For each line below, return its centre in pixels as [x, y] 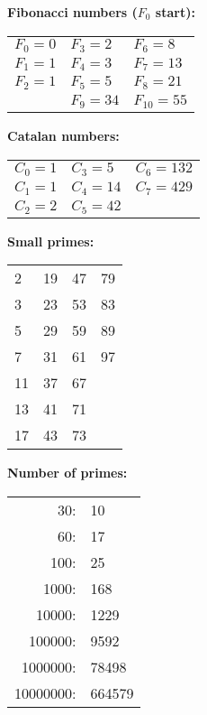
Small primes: [51, 241]
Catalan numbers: [63, 136]
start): [175, 12]
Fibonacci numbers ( [72, 12]
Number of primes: [67, 473]
